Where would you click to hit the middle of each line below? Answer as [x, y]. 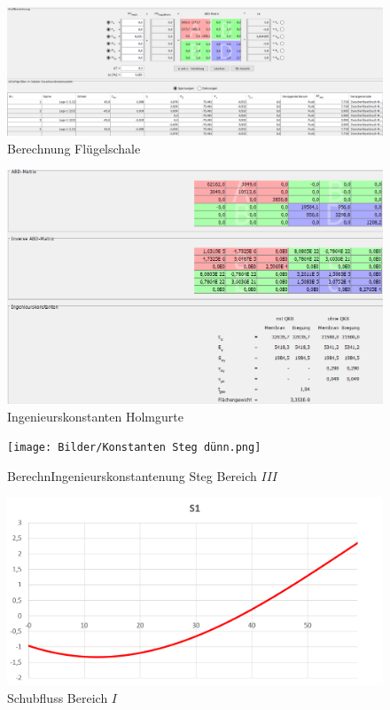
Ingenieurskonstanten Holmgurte [95, 416]
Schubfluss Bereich [58, 697]
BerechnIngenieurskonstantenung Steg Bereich [132, 475]
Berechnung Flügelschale [74, 148]
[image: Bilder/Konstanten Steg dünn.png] [134, 448]
